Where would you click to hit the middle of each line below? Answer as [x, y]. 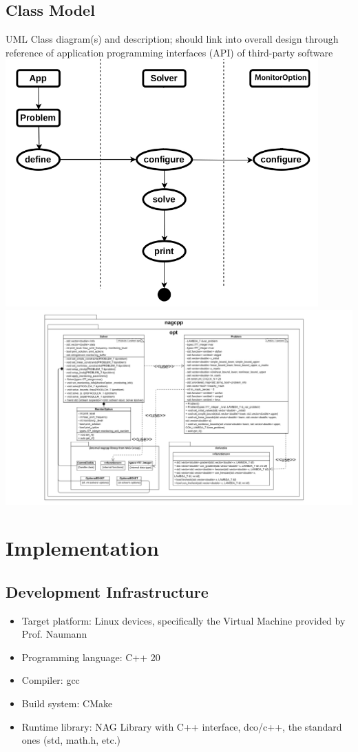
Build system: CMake [67, 703]
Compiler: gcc [51, 680]
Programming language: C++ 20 [91, 657]
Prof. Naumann [54, 634]
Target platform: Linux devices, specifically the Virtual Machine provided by [183, 620]
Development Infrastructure [107, 591]
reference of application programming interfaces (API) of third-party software [169, 52]
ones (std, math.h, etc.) [71, 740]
